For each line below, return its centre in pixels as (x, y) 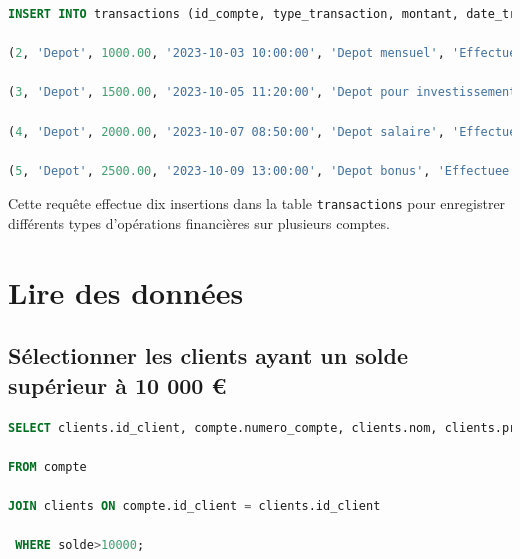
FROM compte (47, 466)
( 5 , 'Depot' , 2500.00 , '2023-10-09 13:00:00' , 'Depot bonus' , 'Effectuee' (262, 170)
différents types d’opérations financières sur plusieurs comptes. (199, 223)
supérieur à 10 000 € (117, 384)
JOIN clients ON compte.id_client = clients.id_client (194, 505)
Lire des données (126, 291)
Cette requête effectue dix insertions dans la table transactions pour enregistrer (257, 203)
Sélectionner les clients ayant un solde (208, 355)
